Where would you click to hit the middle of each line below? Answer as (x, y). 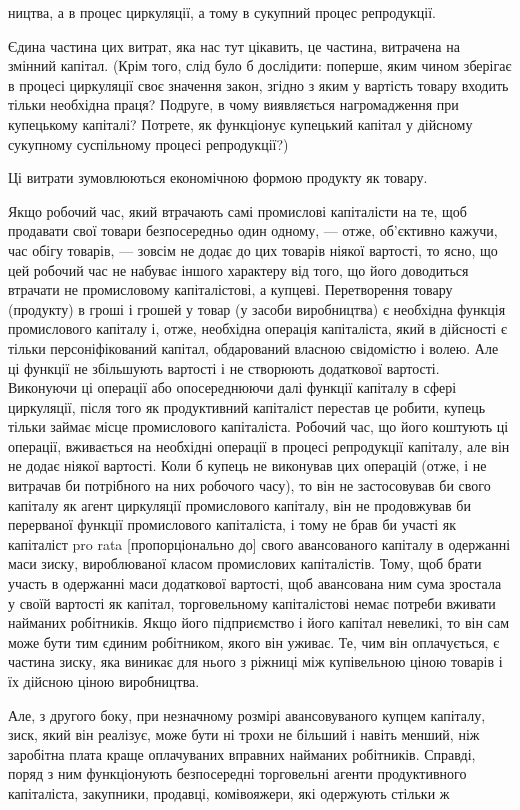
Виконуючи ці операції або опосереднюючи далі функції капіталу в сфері (232, 387)
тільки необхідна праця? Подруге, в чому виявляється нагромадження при (233, 104)
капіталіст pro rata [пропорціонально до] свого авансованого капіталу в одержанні (259, 543)
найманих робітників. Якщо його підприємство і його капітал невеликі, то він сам (259, 622)
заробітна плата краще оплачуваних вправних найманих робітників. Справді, (242, 753)
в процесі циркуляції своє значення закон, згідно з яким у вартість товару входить (258, 84)
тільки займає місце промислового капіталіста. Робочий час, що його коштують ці (258, 426)
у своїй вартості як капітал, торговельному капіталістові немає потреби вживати (252, 602)
